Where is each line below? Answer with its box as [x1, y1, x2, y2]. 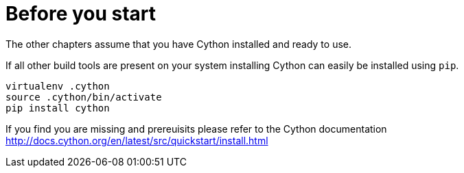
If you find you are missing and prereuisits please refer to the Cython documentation [5, 122, 387, 135]
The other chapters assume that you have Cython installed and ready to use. [5, 38, 352, 50]
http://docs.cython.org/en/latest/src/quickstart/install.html [5, 134, 268, 146]
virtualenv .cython [5, 80, 110, 92]
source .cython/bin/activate [5, 91, 162, 103]
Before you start [5, 2, 156, 25]
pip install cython [5, 102, 110, 114]
